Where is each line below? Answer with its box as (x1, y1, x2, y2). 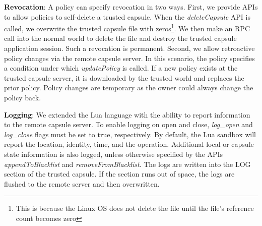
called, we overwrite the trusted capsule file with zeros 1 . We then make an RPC (4, 22, 250, 33)
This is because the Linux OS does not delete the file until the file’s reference (16, 203, 254, 213)
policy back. (4, 92, 41, 102)
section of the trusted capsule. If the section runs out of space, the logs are (4, 168, 235, 179)
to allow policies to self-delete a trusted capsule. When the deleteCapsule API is (4, 11, 250, 22)
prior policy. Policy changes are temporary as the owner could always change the (4, 82, 253, 93)
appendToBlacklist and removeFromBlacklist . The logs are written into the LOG (4, 158, 251, 169)
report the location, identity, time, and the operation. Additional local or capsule (4, 139, 254, 149)
